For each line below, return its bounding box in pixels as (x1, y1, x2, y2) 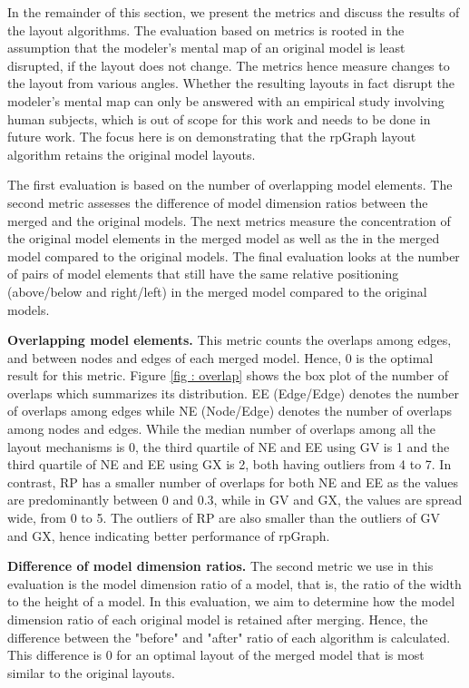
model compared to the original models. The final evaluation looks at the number (7, 246, 460, 265)
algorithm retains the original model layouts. (7, 144, 256, 163)
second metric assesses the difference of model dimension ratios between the (7, 192, 428, 211)
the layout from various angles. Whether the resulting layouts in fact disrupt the (7, 74, 454, 93)
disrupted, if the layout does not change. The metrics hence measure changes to (7, 55, 450, 74)
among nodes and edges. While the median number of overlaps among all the (7, 419, 436, 438)
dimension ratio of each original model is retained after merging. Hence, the (7, 610, 428, 628)
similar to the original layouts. (7, 663, 175, 682)
